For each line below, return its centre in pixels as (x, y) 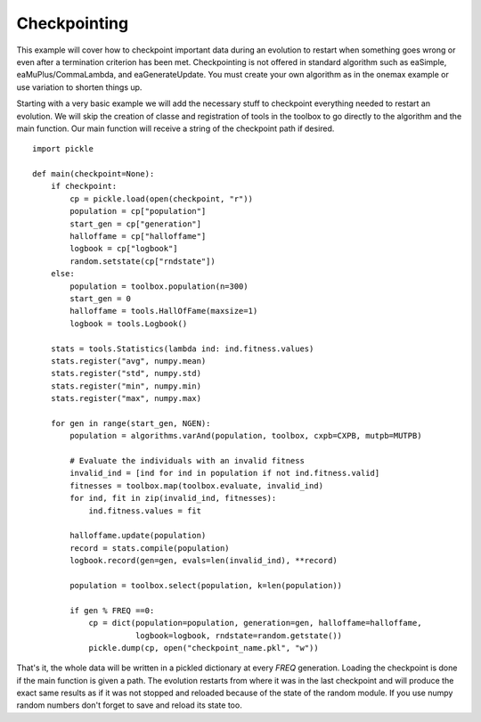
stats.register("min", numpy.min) (126, 386)
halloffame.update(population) (138, 536)
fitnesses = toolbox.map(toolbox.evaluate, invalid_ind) (197, 485)
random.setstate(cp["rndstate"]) (143, 261)
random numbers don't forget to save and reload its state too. (129, 705)
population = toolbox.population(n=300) (159, 286)
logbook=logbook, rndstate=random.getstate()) (239, 636)
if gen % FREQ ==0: (112, 610)
